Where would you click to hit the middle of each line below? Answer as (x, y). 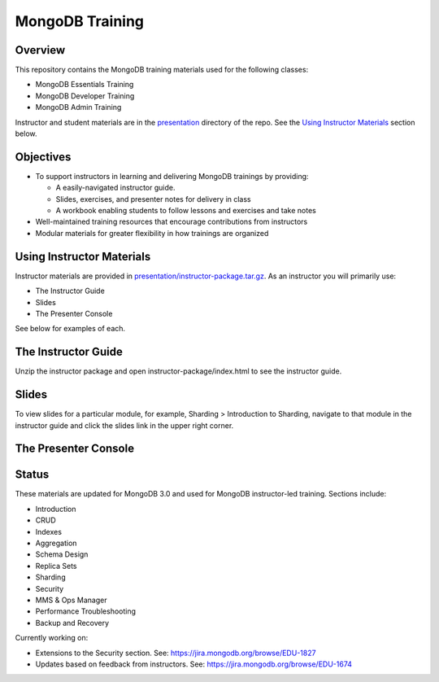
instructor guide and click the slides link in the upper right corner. (124, 425)
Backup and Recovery (72, 623)
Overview (40, 50)
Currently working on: (52, 638)
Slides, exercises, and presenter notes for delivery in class (153, 199)
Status (32, 475)
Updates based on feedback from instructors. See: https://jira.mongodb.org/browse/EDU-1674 (194, 664)
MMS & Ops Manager (71, 600)
